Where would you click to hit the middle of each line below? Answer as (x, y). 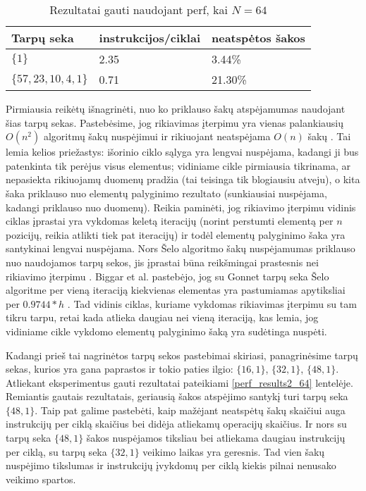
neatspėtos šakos (258, 38)
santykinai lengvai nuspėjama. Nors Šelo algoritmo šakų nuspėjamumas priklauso (181, 248)
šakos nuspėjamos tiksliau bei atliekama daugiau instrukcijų (216, 438)
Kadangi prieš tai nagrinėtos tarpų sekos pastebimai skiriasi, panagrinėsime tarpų (182, 355)
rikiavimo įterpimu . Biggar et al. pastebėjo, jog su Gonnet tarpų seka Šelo (167, 276)
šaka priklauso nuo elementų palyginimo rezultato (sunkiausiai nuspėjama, (166, 193)
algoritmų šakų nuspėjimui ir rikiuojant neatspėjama (157, 136)
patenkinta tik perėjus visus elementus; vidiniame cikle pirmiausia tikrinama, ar (178, 165)
